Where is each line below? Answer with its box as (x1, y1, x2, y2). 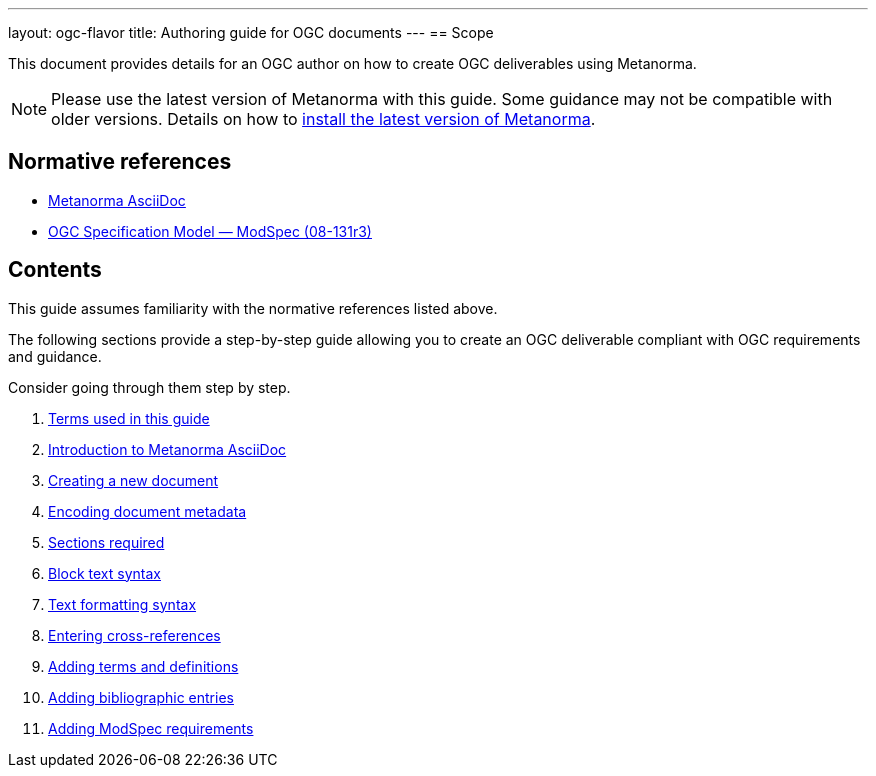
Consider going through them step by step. (8, 378, 291, 396)
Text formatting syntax (48, 595, 197, 613)
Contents (8, 257, 102, 283)
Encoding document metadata (48, 502, 247, 520)
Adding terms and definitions (48, 657, 239, 675)
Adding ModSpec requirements (48, 719, 254, 737)
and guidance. (8, 347, 102, 365)
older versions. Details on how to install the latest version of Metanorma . (51, 109, 596, 129)
